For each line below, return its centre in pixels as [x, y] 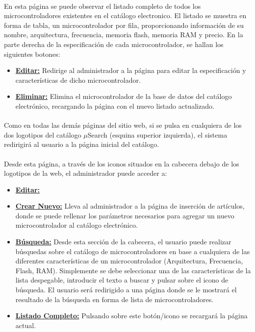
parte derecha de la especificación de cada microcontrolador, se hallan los [114, 44]
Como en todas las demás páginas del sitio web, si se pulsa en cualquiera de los [123, 125]
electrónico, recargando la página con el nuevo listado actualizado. [115, 106]
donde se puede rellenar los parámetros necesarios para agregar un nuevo [125, 215]
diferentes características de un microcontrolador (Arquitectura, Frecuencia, [129, 261]
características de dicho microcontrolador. [78, 80]
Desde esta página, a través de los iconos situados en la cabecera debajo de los [122, 163]
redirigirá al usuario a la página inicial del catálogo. [82, 144]
